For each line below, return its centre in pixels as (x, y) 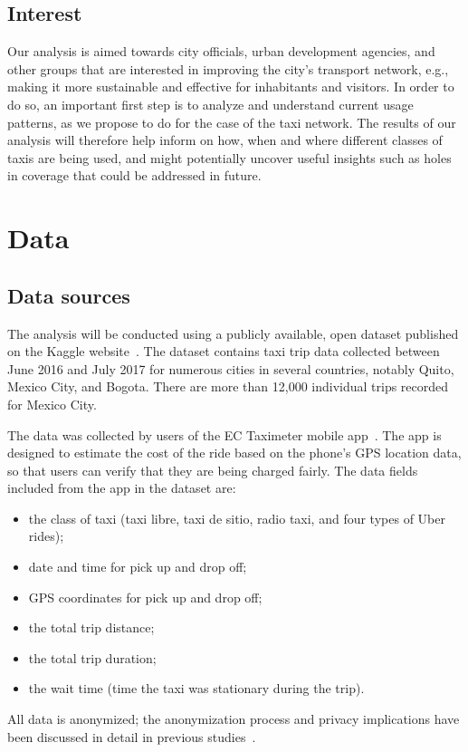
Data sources (69, 295)
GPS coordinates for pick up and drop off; (145, 597)
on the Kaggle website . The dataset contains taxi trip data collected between (224, 351)
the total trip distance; (91, 627)
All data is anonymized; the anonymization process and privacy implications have (234, 719)
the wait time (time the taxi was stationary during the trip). (196, 688)
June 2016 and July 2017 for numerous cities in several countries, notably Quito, (231, 368)
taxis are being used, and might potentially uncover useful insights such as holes (229, 157)
